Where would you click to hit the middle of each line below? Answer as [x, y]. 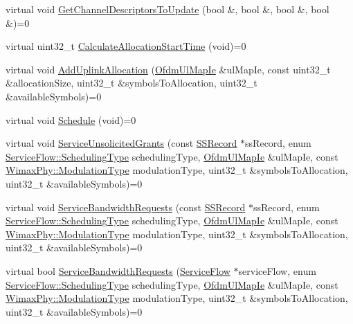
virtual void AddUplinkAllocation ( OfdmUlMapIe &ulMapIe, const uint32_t [168, 69]
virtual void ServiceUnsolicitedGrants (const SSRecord [121, 143]
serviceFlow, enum [277, 270]
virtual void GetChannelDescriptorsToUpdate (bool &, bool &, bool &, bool [168, 9]
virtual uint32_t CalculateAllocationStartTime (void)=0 [126, 46]
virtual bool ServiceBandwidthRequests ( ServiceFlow [118, 270]
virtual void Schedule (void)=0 [71, 119]
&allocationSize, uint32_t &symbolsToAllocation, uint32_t [132, 83]
